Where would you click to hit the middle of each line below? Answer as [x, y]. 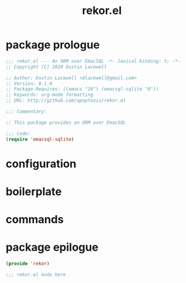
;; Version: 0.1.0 [29, 84]
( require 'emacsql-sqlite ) [40, 139]
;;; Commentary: [26, 112]
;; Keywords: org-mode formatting [50, 95]
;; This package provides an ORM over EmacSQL [66, 123]
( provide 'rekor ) [28, 264]
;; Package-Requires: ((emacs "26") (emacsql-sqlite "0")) [82, 89]
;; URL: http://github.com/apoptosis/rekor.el [66, 101]
